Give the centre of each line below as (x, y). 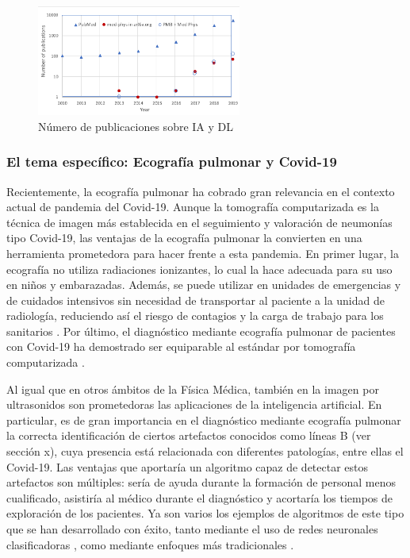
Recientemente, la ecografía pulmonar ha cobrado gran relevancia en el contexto (201, 191)
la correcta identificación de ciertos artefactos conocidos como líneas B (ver (189, 435)
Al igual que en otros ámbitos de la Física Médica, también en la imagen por (193, 389)
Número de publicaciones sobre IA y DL (136, 126)
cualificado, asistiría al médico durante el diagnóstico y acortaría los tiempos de (200, 497)
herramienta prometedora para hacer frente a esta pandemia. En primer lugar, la (203, 253)
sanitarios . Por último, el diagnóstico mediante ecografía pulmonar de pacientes (201, 331)
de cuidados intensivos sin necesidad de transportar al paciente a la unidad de (195, 300)
